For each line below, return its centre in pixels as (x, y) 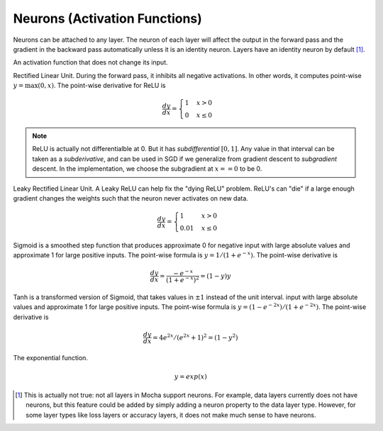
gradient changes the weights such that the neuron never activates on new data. (131, 198)
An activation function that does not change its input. (90, 62)
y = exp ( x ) (190, 376)
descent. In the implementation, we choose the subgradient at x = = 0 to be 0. (147, 169)
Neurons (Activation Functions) (107, 18)
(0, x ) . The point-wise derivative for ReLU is (102, 86)
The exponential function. (51, 358)
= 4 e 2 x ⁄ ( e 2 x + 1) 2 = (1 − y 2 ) (195, 337)
